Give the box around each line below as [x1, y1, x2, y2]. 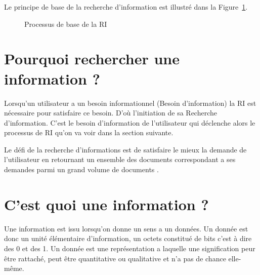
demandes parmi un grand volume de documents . [4, 164, 159, 175]
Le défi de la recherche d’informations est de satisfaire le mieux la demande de [4, 144, 247, 154]
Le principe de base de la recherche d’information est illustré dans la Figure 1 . [4, 2, 248, 12]
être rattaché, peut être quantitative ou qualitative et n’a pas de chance [4, 253, 226, 263]
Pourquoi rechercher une [4, 48, 180, 69]
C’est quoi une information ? [4, 193, 209, 214]
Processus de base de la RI [24, 18, 107, 29]
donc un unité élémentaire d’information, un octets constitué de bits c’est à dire [4, 233, 252, 244]
